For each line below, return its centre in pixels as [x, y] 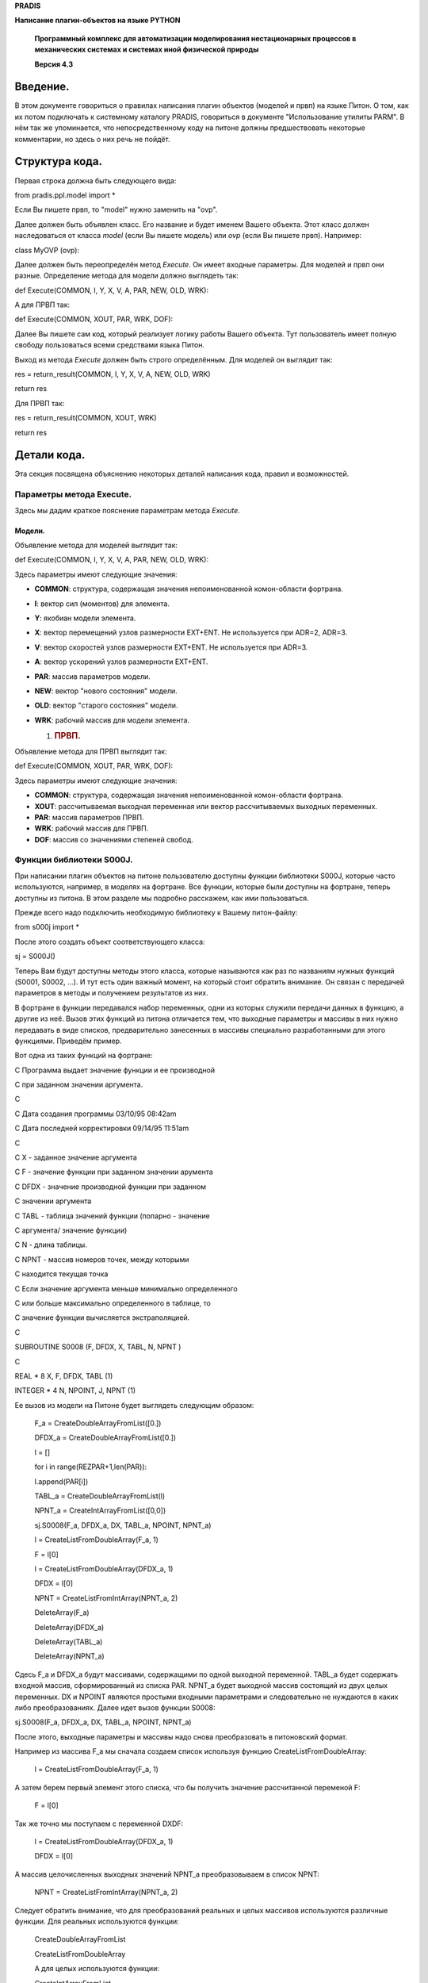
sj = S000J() [35, 957]
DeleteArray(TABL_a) [69, 1641]
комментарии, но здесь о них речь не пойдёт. [92, 139]
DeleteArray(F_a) [62, 1613]
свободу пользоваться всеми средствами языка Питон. [110, 345]
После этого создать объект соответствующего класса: [110, 942]
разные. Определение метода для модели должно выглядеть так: [127, 276]
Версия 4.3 [54, 64]
